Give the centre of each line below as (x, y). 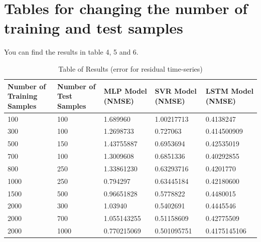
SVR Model (176, 91)
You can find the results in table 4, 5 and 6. (71, 52)
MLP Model (125, 91)
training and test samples (94, 28)
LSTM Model (229, 91)
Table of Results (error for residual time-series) (130, 68)
